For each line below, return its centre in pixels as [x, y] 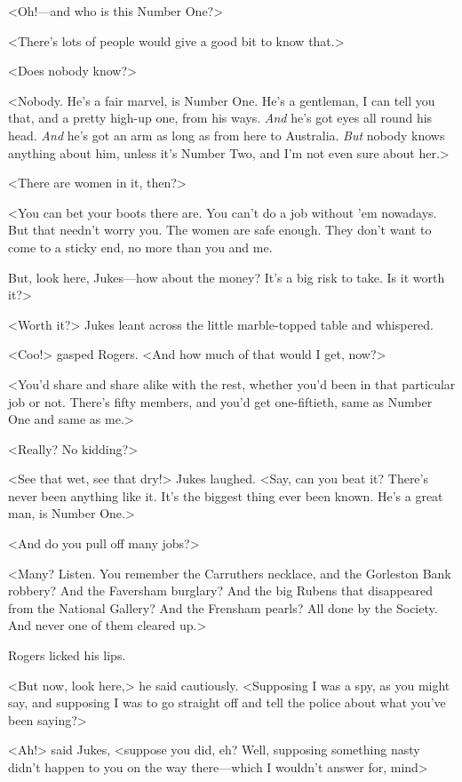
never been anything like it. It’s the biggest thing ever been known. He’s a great [226, 495]
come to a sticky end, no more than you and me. [140, 247]
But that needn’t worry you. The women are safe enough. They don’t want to [220, 230]
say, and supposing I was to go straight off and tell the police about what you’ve [227, 702]
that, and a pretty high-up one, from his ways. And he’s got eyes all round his [220, 118]
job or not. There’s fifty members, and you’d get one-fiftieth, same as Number [220, 401]
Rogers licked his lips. [67, 655]
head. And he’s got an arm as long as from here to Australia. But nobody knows [227, 135]
